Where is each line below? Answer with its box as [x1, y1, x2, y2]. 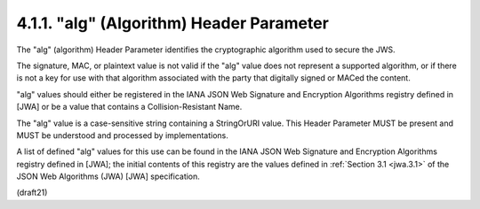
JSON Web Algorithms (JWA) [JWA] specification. [16, 171, 200, 182]
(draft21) [16, 187, 48, 198]
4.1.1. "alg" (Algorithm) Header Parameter [16, 13, 329, 33]
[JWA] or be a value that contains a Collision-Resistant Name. [16, 102, 243, 112]
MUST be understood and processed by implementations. [16, 129, 228, 141]
